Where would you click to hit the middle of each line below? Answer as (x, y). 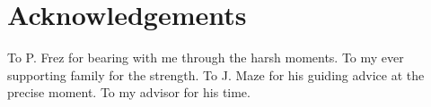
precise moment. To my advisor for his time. (129, 92)
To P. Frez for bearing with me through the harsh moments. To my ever (206, 58)
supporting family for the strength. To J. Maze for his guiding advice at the (216, 74)
